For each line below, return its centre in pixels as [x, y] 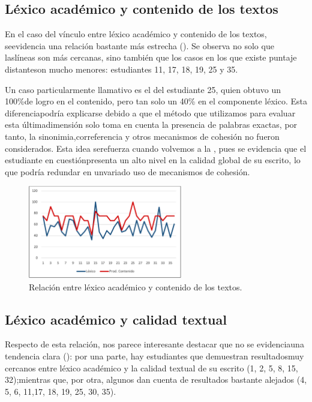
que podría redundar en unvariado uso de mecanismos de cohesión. [127, 171]
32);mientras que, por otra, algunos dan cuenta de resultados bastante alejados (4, [156, 379]
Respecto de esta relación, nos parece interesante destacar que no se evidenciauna [154, 344]
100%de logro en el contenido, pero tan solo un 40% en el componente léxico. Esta [156, 101]
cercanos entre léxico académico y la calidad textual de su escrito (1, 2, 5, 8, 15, [151, 367]
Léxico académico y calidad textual [116, 319]
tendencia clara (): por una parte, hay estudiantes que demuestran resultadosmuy [154, 356]
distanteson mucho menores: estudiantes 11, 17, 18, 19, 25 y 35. [121, 69]
